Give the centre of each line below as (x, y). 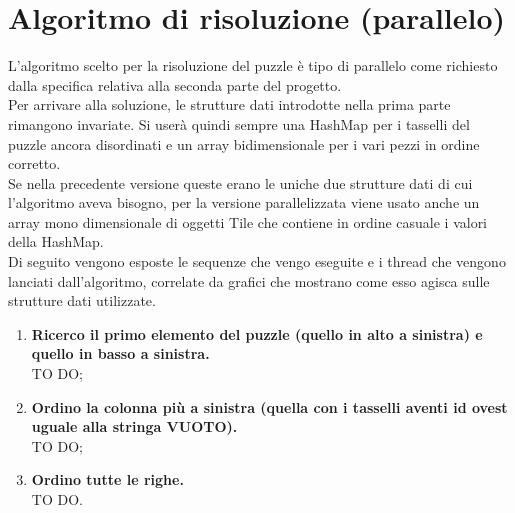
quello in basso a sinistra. (120, 353)
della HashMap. (56, 241)
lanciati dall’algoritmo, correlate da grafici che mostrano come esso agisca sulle (249, 280)
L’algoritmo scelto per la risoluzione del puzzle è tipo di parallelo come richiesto (253, 65)
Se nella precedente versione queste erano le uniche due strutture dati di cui (240, 182)
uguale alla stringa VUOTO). (134, 426)
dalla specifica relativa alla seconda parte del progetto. (175, 84)
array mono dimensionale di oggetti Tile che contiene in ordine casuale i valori (248, 221)
